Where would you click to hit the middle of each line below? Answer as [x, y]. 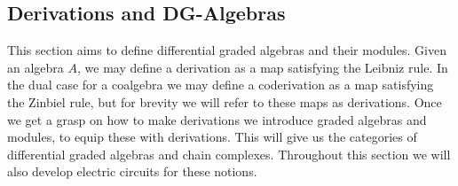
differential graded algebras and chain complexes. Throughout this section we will [229, 154]
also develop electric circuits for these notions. [132, 171]
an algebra [36, 67]
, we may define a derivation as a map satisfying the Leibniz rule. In [263, 67]
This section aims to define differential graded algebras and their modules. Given [227, 50]
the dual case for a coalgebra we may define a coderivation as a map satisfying [221, 85]
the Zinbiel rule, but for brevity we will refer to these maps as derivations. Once [225, 101]
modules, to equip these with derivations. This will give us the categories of [212, 137]
